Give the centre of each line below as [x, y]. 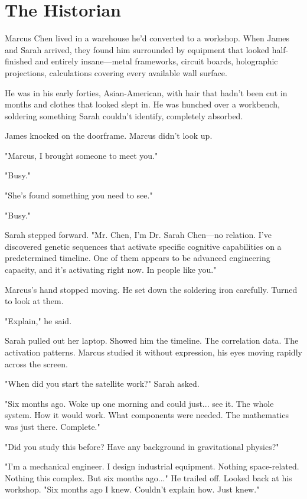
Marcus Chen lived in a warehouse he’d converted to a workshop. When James [147, 38]
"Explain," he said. [38, 320]
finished [19, 61]
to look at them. [34, 301]
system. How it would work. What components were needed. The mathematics [147, 415]
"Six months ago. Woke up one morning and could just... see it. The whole [139, 403]
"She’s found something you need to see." [79, 195]
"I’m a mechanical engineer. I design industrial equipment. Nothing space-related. [152, 466]
